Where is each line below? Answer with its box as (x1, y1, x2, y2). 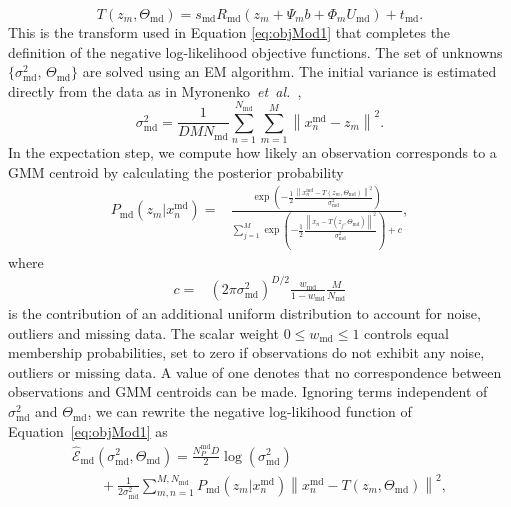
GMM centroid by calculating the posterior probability (8, 161, 344, 182)
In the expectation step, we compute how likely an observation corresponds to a (8, 141, 497, 162)
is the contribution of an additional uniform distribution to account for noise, (8, 303, 481, 324)
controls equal (364, 322, 450, 343)
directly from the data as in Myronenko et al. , (8, 80, 302, 101)
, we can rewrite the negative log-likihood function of (87, 401, 412, 422)
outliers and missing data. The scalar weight (8, 322, 280, 343)
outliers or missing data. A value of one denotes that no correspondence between (8, 361, 502, 382)
